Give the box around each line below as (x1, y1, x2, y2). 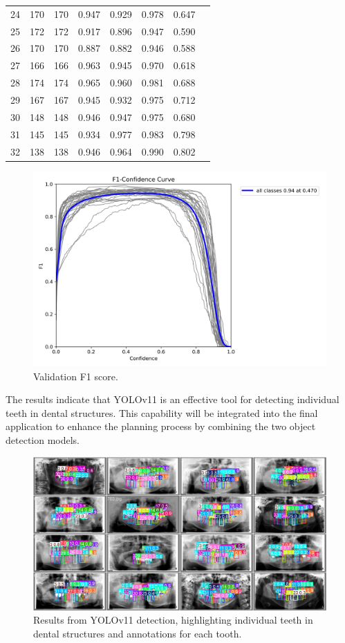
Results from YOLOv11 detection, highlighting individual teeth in (33, 613, 313, 627)
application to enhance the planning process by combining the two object (6, 419, 316, 434)
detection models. (6, 432, 80, 447)
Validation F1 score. (33, 369, 118, 383)
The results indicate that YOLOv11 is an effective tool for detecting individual (6, 392, 339, 407)
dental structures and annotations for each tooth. (33, 626, 242, 641)
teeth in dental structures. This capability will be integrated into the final (6, 405, 318, 420)
